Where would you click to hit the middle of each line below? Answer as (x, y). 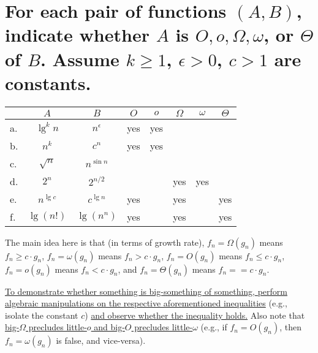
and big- (109, 327)
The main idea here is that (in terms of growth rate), (105, 242)
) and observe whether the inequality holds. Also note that (195, 315)
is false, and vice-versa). (101, 340)
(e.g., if (214, 327)
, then (290, 327)
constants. (48, 82)
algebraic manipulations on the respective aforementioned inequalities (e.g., (146, 303)
